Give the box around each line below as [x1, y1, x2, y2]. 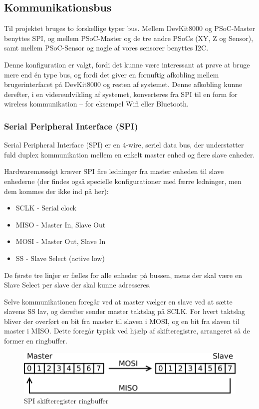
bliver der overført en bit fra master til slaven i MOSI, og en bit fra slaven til [4, 315, 240, 326]
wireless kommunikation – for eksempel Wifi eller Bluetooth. [4, 98, 189, 109]
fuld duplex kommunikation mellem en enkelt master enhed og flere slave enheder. [4, 149, 255, 159]
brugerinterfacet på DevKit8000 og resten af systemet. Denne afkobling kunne [4, 79, 243, 89]
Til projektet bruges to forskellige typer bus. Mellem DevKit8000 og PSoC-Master [4, 23, 255, 33]
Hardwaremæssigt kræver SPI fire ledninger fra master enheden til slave [4, 166, 224, 176]
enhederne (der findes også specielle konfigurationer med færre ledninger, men [4, 175, 242, 186]
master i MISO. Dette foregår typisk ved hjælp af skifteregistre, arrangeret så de [4, 325, 250, 336]
